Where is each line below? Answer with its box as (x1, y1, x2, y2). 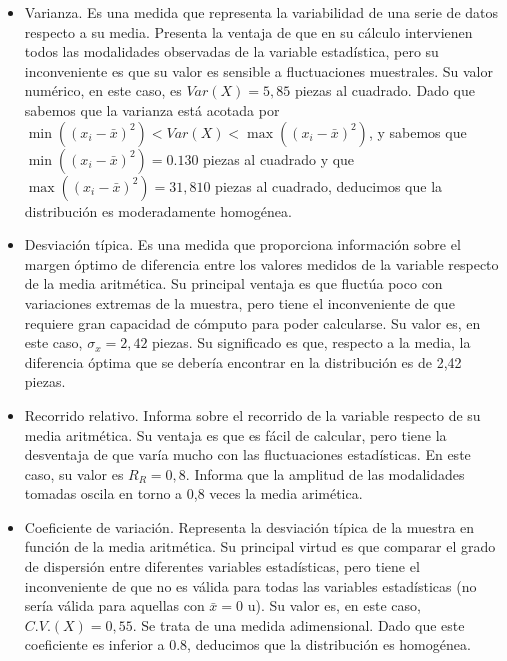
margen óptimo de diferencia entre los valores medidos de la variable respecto (24, 253, 499, 274)
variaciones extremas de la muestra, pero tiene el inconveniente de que (24, 292, 455, 313)
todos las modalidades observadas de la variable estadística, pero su (24, 41, 439, 62)
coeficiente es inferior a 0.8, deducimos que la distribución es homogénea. (24, 634, 471, 655)
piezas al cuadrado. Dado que (294, 80, 475, 101)
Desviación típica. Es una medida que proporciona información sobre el (24, 234, 461, 255)
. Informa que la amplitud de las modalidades (185, 463, 465, 484)
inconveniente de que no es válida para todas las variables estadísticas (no (24, 575, 477, 596)
